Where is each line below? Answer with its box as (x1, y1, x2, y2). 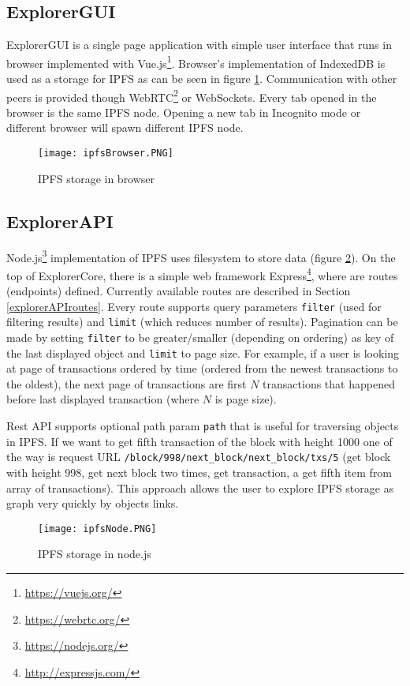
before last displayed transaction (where (6, 391, 199, 407)
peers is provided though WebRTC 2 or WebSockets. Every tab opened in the (6, 86, 377, 105)
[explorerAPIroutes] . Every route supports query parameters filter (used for (6, 298, 382, 314)
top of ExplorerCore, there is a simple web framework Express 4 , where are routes (6, 264, 398, 283)
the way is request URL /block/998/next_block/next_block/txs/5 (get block (6, 448, 391, 465)
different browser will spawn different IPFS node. (6, 119, 244, 136)
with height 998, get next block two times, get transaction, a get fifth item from (6, 463, 393, 480)
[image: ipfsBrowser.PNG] (38, 148, 173, 159)
